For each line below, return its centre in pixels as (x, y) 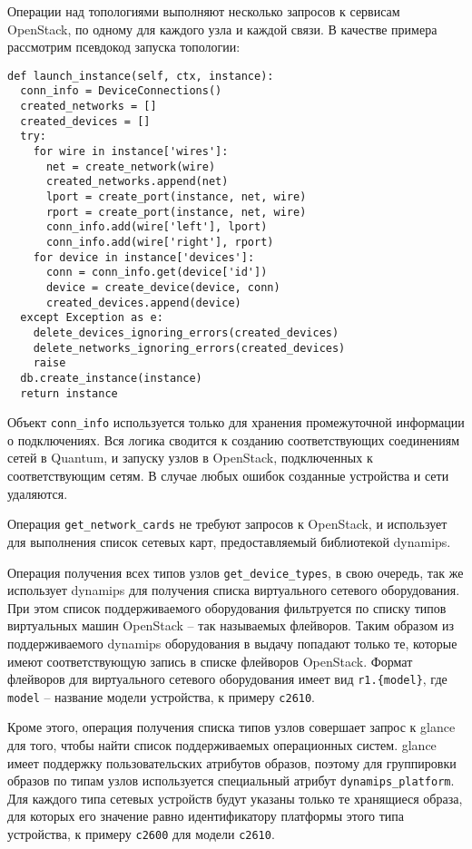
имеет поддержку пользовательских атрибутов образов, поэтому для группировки (232, 762)
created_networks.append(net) (137, 182)
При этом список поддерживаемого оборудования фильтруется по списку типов (227, 607)
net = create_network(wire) (131, 166)
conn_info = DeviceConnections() (121, 91)
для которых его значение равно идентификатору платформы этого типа (206, 816)
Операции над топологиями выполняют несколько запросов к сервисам (204, 11)
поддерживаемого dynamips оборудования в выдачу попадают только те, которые (232, 643)
